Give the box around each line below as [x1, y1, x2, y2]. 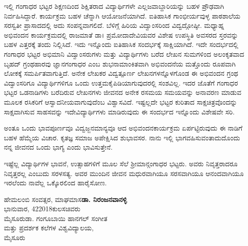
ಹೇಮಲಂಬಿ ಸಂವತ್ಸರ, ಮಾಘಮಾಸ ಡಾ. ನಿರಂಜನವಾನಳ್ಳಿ [4, 194, 127, 204]
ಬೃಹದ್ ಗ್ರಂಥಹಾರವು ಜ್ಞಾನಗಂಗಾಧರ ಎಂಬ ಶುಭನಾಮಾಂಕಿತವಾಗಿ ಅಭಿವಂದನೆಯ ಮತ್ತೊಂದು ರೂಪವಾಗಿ [4, 58, 236, 68]
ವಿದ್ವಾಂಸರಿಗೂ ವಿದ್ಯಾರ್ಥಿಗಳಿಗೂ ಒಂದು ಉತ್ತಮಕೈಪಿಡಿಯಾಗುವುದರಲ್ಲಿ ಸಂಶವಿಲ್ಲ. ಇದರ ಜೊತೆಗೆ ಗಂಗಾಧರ [4, 77, 238, 88]
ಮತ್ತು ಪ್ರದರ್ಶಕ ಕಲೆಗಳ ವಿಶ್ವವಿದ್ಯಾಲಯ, [4, 223, 94, 233]
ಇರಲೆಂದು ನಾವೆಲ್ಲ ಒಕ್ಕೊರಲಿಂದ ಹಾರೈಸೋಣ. [4, 178, 107, 188]
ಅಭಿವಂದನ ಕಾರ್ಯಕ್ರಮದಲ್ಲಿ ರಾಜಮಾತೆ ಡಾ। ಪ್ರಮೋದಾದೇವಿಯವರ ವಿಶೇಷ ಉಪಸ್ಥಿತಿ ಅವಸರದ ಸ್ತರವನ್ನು [4, 29, 238, 40]
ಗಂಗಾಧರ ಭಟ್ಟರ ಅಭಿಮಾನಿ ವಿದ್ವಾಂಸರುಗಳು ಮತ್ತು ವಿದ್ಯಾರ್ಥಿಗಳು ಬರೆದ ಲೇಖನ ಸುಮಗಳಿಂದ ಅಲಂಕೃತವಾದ [4, 48, 244, 59]
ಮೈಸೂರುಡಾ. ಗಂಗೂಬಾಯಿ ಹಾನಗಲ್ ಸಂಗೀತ [4, 213, 108, 223]
